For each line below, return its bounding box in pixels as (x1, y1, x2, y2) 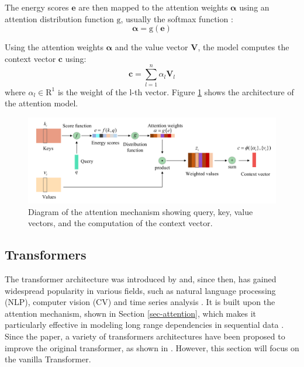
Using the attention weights (5, 41, 103, 53)
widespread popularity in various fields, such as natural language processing (5, 284, 276, 296)
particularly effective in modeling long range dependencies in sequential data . (5, 318, 284, 331)
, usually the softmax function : (120, 12, 233, 25)
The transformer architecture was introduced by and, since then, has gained (5, 273, 277, 285)
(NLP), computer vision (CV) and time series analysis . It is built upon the (5, 296, 275, 308)
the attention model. (5, 97, 78, 109)
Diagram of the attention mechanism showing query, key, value (28, 205, 253, 217)
